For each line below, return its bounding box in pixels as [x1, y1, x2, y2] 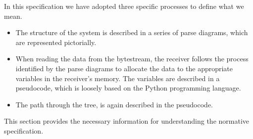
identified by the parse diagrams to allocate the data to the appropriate [15, 63, 233, 73]
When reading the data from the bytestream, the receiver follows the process [15, 53, 249, 64]
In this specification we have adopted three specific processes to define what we [4, 1, 244, 11]
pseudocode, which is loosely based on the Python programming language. [15, 83, 241, 93]
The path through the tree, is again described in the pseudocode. [15, 99, 213, 109]
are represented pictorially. [15, 37, 97, 47]
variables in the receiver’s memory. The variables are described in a [15, 73, 220, 83]
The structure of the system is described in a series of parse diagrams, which [15, 27, 248, 38]
